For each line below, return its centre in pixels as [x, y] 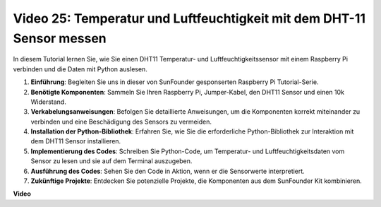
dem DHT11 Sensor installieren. [76, 141]
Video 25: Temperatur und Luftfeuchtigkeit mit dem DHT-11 [189, 18]
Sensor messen [60, 38]
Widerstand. [48, 102]
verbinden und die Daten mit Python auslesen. [80, 69]
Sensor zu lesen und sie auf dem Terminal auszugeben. [111, 161]
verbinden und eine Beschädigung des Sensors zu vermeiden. [121, 122]
